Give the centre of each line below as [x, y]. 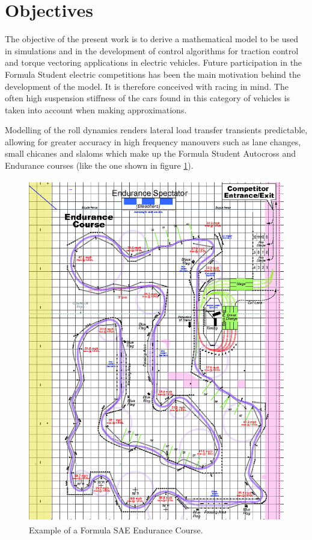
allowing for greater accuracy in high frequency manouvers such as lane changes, [153, 141]
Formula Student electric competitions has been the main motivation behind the [153, 74]
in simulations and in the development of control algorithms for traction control [152, 50]
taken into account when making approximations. [96, 109]
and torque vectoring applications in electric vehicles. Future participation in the [154, 62]
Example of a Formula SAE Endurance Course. [116, 530]
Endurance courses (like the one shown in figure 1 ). [99, 165]
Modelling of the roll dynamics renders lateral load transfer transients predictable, [156, 130]
